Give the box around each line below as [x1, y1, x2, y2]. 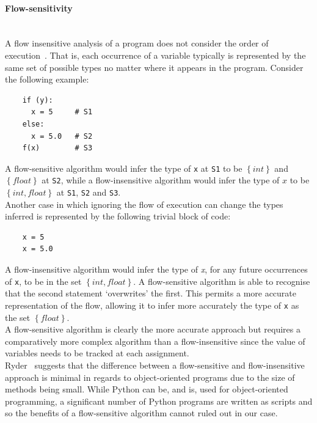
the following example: [5, 73, 89, 86]
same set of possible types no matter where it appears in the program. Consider [5, 61, 304, 73]
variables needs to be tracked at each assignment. [5, 347, 189, 359]
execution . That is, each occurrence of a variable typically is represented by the [5, 48, 306, 61]
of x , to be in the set [5, 274, 82, 287]
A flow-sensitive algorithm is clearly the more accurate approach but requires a [5, 323, 301, 336]
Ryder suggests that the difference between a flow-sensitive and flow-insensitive [5, 358, 305, 371]
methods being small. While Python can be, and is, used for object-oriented [5, 383, 288, 395]
